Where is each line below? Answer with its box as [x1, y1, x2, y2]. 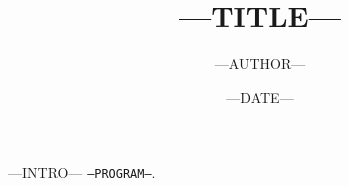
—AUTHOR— [214, 53, 306, 74]
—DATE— [226, 86, 294, 107]
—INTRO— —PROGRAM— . [8, 162, 156, 183]
